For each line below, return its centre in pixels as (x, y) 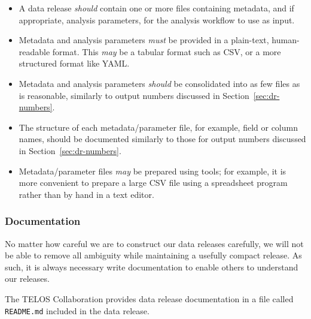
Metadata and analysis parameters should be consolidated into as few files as (159, 83)
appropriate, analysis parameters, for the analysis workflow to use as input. (157, 19)
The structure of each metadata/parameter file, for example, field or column (158, 127)
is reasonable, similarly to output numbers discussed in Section (134, 95)
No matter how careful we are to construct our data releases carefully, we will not (154, 243)
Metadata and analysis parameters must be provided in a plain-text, (144, 40)
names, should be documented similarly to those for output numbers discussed (162, 139)
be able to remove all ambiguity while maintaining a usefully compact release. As (153, 255)
